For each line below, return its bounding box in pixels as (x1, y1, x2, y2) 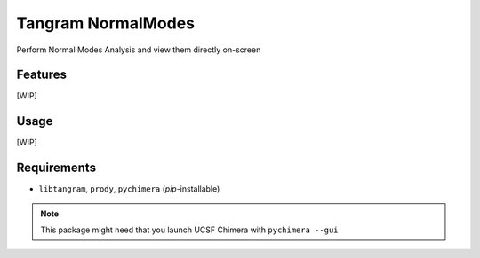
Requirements (16, 160, 97, 176)
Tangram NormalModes (16, 13, 196, 33)
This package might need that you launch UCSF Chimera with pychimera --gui (40, 224, 339, 235)
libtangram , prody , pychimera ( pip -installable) (38, 184, 220, 194)
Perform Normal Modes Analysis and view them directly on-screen (16, 44, 261, 55)
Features (16, 67, 67, 82)
